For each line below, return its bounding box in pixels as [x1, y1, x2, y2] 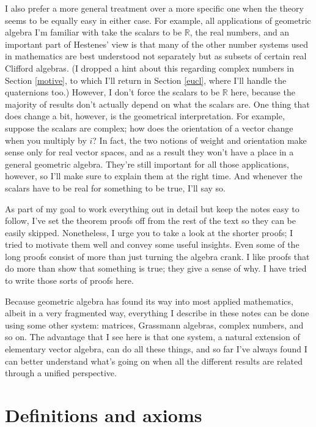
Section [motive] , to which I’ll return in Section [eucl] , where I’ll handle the [5, 73, 287, 86]
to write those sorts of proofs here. [5, 274, 134, 287]
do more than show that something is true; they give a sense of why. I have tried [5, 262, 307, 275]
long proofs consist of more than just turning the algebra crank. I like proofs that [5, 250, 310, 262]
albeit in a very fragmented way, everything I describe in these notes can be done [5, 306, 309, 319]
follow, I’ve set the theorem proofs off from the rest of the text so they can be [5, 214, 296, 227]
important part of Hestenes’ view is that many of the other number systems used [5, 37, 309, 50]
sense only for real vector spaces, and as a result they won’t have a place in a [5, 146, 294, 158]
